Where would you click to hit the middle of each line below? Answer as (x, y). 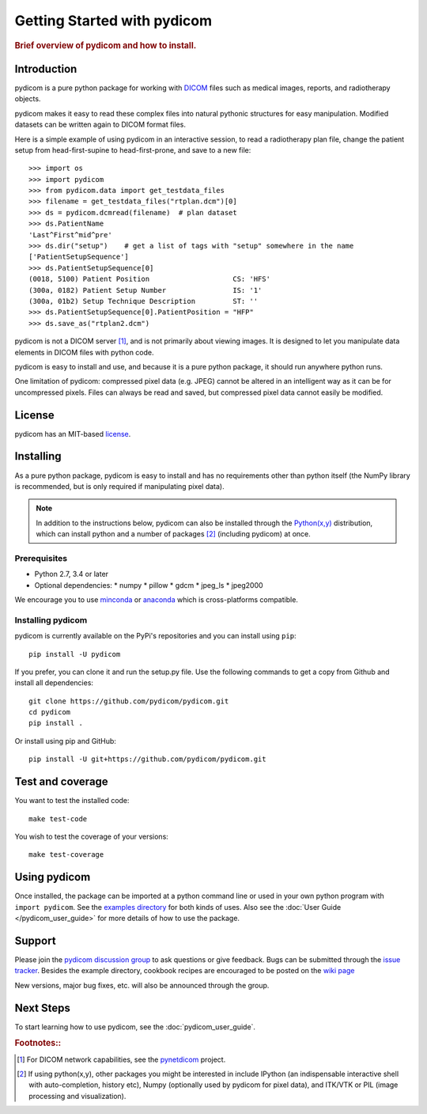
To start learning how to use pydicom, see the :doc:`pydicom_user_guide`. (135, 1027)
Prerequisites (41, 558)
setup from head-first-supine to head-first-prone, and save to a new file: (133, 150)
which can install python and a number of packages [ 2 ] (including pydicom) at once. (174, 534)
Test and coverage (61, 782)
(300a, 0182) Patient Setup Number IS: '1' (145, 290)
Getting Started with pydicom (113, 21)
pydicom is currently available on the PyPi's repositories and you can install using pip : (155, 636)
